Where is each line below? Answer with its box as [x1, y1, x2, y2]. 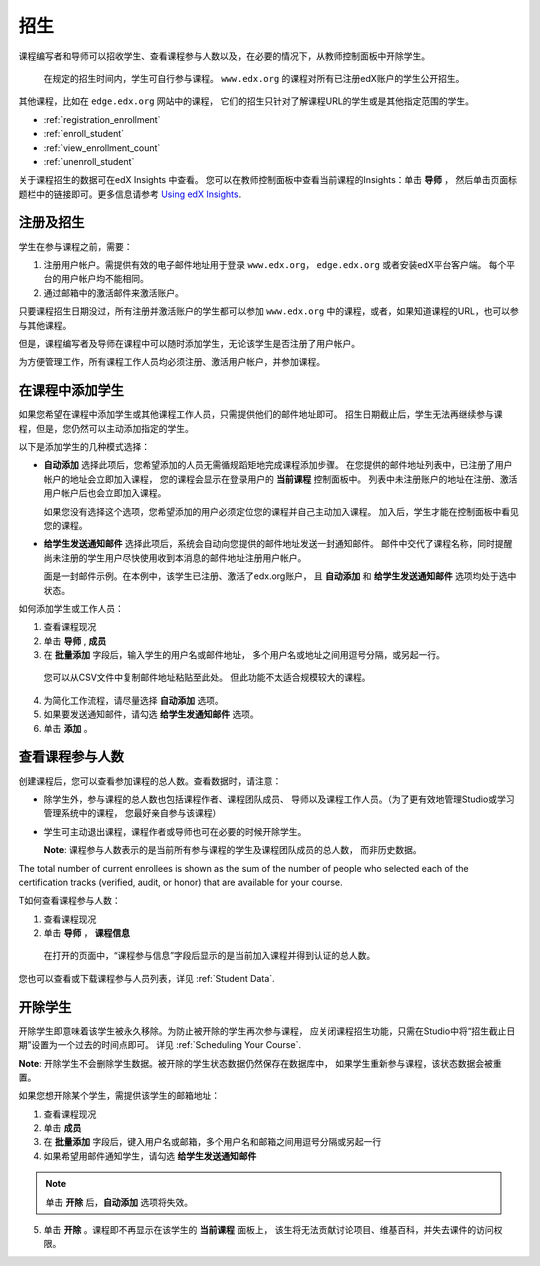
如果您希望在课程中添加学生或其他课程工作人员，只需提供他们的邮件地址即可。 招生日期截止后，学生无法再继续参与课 [18, 408, 503, 420]
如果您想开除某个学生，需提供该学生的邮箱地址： [18, 1090, 220, 1102]
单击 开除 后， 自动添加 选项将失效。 [45, 1196, 194, 1208]
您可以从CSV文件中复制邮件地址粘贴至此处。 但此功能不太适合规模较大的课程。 [43, 671, 371, 684]
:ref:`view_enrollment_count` [43, 141, 161, 154]
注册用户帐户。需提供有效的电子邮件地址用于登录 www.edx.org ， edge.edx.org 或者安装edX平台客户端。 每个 [43, 258, 507, 270]
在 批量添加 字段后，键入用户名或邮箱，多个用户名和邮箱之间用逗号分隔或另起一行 [43, 1136, 382, 1148]
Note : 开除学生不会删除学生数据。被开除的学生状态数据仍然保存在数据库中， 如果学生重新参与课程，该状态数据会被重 [18, 1057, 502, 1069]
